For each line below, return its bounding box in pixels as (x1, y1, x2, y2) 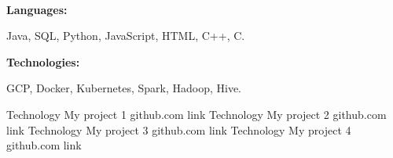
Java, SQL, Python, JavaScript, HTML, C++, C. (6, 27, 245, 44)
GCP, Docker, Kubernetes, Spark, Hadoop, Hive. (6, 80, 241, 96)
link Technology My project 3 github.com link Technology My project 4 (6, 121, 351, 138)
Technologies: (6, 53, 80, 70)
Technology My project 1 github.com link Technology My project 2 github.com (6, 106, 387, 122)
